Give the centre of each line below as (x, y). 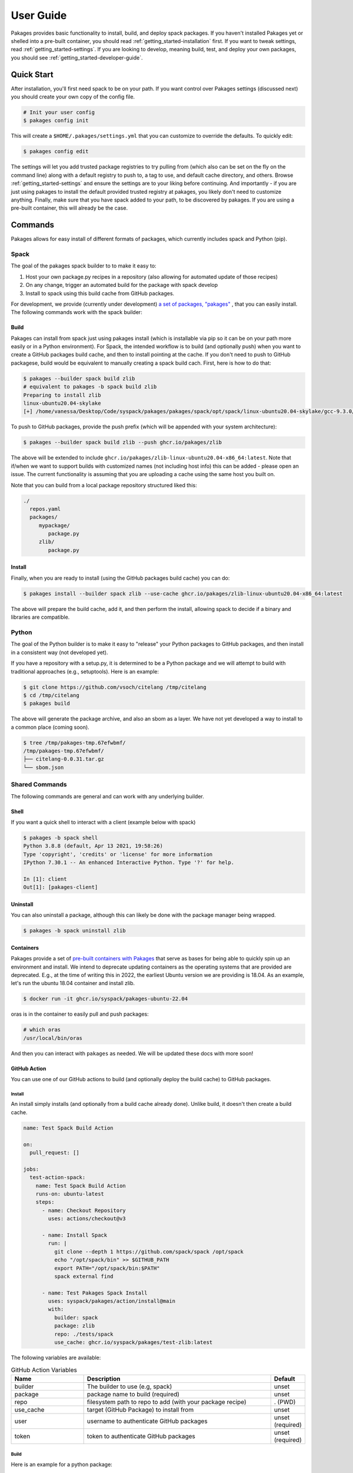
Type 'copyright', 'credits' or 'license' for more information (118, 854)
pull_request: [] (54, 1153)
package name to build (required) (133, 1394)
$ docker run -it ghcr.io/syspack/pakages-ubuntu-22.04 (106, 999)
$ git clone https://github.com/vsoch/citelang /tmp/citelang (115, 687)
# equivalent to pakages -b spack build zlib (90, 387)
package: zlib (74, 1326)
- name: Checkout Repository (84, 1210)
